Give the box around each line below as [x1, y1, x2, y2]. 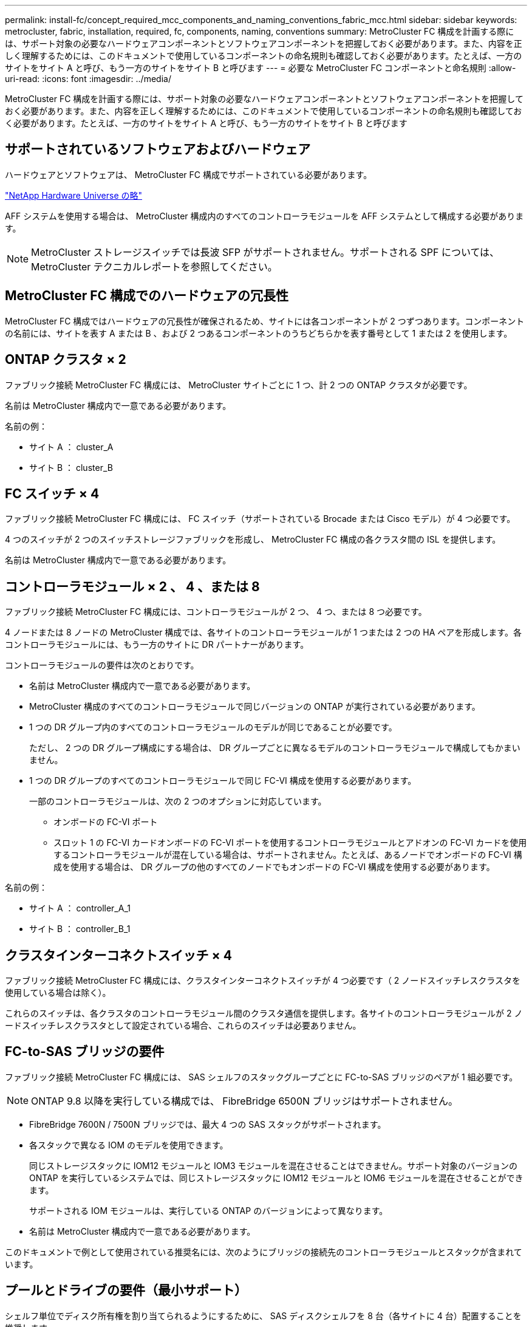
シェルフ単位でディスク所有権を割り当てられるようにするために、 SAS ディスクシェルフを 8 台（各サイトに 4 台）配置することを [5, 1310, 522, 1321]
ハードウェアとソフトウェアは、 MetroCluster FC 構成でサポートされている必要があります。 [5, 169, 372, 180]
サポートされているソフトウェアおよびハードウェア [5, 142, 311, 157]
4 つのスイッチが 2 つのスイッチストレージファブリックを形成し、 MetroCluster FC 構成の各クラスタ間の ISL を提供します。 [5, 534, 501, 545]
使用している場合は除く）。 [5, 987, 111, 998]
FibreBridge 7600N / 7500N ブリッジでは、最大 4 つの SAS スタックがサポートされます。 [29, 1119, 386, 1130]
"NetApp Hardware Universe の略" [5, 190, 143, 201]
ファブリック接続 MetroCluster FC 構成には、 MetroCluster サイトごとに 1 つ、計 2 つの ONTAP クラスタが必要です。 [5, 379, 472, 390]
